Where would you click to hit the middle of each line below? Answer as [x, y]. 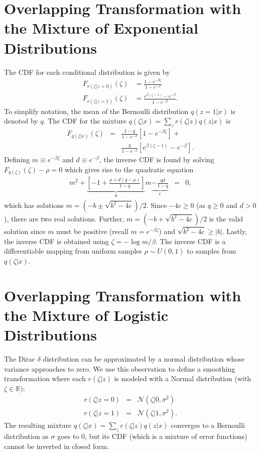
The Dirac [20, 359]
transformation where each [45, 378]
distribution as [26, 436]
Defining [17, 159]
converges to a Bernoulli [208, 425]
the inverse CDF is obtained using [56, 241]
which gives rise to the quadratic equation [129, 169]
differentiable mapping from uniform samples [73, 251]
